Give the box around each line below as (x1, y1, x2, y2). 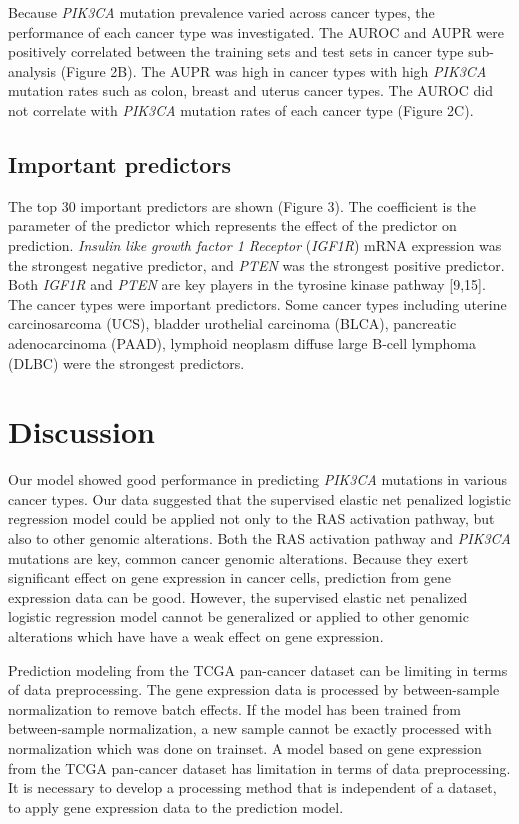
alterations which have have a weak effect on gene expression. (8, 625, 384, 646)
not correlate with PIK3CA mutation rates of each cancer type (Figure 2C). (8, 99, 474, 120)
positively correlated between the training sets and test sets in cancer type (8, 41, 464, 62)
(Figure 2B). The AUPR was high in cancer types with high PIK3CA (60, 60, 487, 81)
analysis (8, 60, 56, 81)
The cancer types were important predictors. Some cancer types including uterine (8, 293, 507, 314)
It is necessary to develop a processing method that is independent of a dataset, (8, 777, 497, 798)
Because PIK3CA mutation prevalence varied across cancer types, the (8, 2, 435, 22)
